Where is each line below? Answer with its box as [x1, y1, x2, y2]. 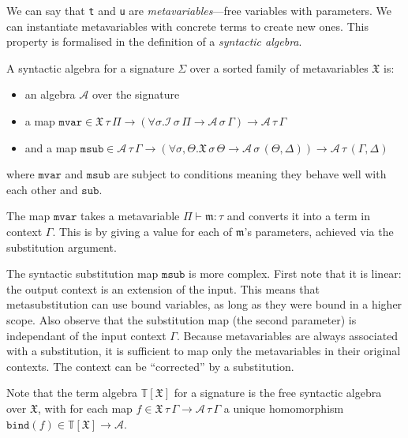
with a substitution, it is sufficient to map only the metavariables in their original [6, 343, 401, 359]
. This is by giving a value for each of [52, 223, 233, 239]
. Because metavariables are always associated [176, 327, 399, 343]
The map [6, 208, 51, 224]
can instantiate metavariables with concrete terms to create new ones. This [6, 17, 369, 34]
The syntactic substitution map [6, 265, 159, 282]
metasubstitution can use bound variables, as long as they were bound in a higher [6, 296, 402, 313]
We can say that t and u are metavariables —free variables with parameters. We [6, 2, 392, 18]
